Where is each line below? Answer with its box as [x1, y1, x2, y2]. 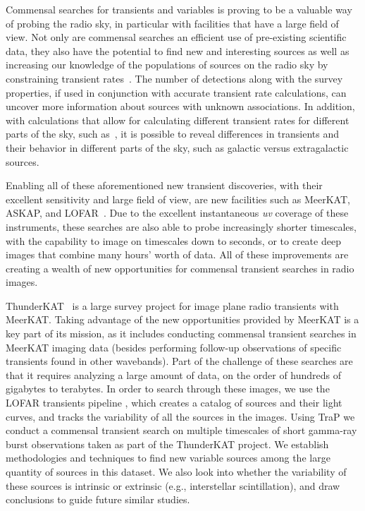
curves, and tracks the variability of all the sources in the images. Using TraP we [6, 409, 355, 423]
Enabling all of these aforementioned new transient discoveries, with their [6, 178, 323, 193]
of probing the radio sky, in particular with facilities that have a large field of [6, 16, 339, 30]
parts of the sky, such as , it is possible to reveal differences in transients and [6, 126, 340, 141]
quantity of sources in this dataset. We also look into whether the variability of [6, 464, 347, 479]
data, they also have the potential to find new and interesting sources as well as [6, 43, 349, 58]
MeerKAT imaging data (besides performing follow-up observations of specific [6, 339, 342, 354]
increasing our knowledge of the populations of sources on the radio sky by [6, 57, 328, 72]
